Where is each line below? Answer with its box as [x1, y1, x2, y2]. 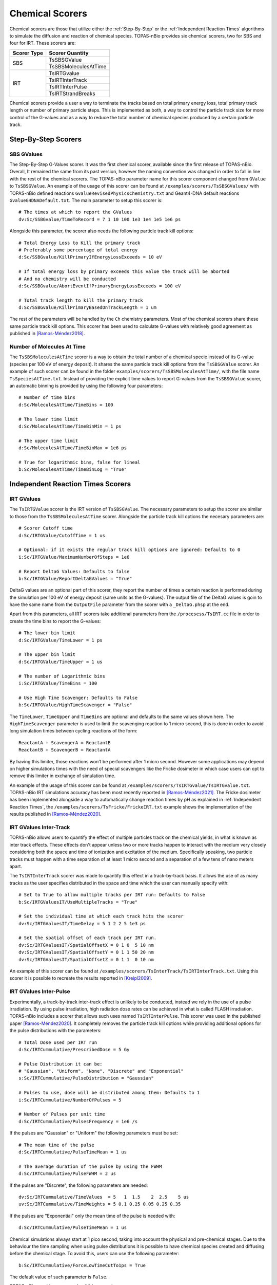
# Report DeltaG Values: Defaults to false [18, 568, 130, 574]
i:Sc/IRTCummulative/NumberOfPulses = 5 [18, 1097, 122, 1103]
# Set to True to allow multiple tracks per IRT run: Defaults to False [18, 892, 205, 898]
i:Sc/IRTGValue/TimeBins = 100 [18, 681, 97, 686]
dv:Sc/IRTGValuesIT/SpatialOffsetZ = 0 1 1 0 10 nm [18, 957, 154, 962]
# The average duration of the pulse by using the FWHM [18, 1163, 162, 1169]
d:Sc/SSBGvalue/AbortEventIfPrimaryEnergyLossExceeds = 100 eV [18, 283, 181, 289]
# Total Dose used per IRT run [18, 1039, 97, 1045]
